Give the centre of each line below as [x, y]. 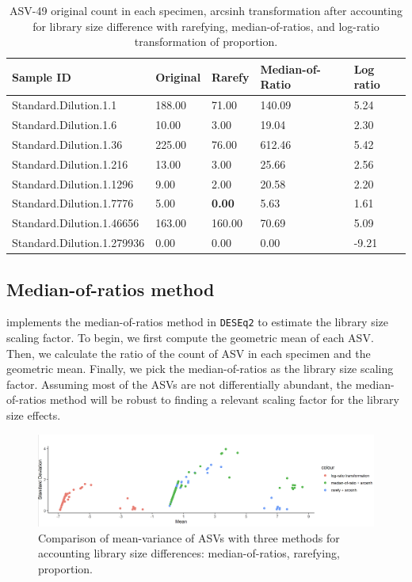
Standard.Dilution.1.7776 [73, 203]
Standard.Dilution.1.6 [65, 125]
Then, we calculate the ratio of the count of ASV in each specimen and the [189, 353]
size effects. [34, 415]
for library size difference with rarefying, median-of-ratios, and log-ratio [206, 26]
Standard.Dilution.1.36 [67, 144]
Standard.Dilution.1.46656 [76, 223]
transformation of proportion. [206, 42]
